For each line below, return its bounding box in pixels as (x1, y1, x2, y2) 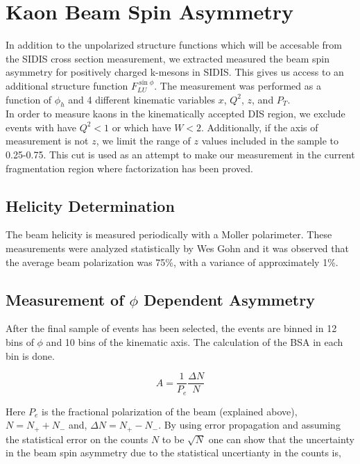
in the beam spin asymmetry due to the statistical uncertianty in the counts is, (6, 445, 341, 460)
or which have (112, 119, 171, 134)
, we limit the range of (96, 133, 191, 148)
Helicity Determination (6, 194, 175, 216)
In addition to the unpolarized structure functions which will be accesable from (6, 38, 342, 52)
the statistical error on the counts (6, 431, 148, 446)
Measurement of (6, 288, 124, 310)
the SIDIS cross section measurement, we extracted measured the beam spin (6, 51, 330, 65)
